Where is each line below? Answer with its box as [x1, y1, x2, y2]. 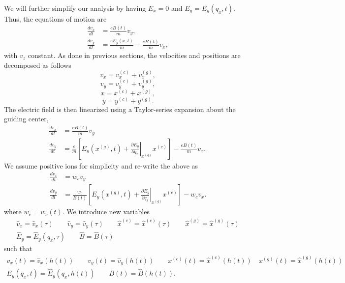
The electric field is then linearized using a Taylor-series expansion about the [4, 104, 236, 114]
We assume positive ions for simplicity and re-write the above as [4, 160, 198, 170]
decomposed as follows [4, 59, 71, 70]
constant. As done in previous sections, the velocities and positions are [28, 50, 241, 60]
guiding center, [4, 113, 49, 124]
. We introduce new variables [62, 206, 150, 217]
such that [4, 243, 32, 254]
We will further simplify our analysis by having [4, 3, 146, 13]
